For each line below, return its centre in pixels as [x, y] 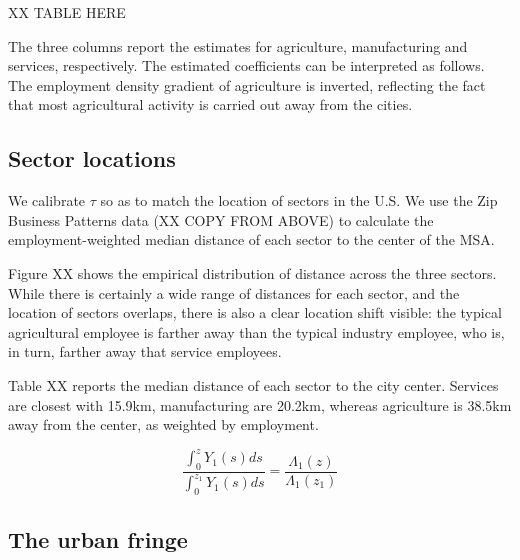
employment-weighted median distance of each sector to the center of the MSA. [251, 239]
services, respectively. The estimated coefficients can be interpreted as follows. [246, 65]
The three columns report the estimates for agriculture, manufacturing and [238, 45]
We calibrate [47, 200]
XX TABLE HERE [67, 12]
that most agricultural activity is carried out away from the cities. [210, 104]
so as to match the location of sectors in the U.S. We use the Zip [299, 200]
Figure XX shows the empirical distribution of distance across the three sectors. [252, 272]
